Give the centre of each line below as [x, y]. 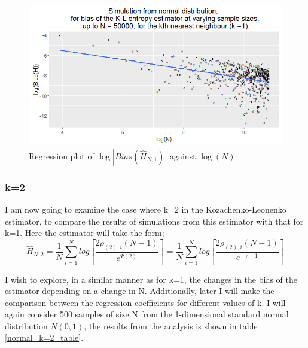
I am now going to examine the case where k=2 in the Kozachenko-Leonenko [146, 209]
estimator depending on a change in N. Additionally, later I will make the [140, 291]
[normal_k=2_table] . [44, 338]
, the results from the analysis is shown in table [171, 326]
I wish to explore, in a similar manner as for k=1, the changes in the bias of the [151, 279]
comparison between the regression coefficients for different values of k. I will [145, 302]
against [183, 155]
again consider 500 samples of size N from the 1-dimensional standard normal [147, 314]
